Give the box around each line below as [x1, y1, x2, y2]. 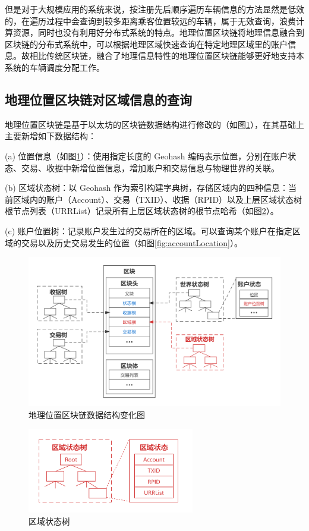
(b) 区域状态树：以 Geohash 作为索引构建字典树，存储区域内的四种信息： [5, 181, 288, 194]
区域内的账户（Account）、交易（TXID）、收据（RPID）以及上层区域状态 [12, 193, 294, 205]
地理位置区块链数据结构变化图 [29, 409, 145, 421]
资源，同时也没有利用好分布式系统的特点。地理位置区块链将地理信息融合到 [12, 26, 304, 39]
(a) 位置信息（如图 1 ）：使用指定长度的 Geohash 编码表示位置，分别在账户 [5, 149, 288, 162]
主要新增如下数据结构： [5, 130, 96, 142]
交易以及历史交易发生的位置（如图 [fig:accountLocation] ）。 [21, 236, 242, 249]
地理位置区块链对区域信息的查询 [5, 90, 192, 108]
